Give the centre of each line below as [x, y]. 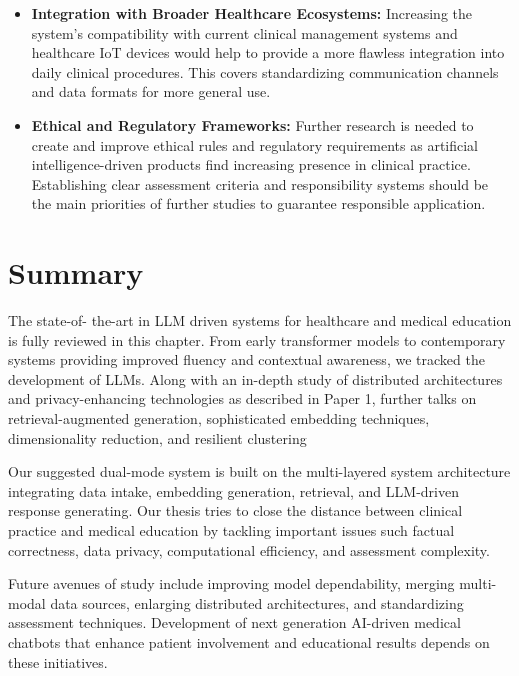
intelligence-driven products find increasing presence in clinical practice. [251, 164]
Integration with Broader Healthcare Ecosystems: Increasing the [252, 13]
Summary [76, 272]
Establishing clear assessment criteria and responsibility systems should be [260, 183]
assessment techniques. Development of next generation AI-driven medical [234, 622]
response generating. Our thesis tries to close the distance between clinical [235, 510]
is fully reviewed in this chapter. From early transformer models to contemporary [257, 339]
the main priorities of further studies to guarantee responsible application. [258, 203]
